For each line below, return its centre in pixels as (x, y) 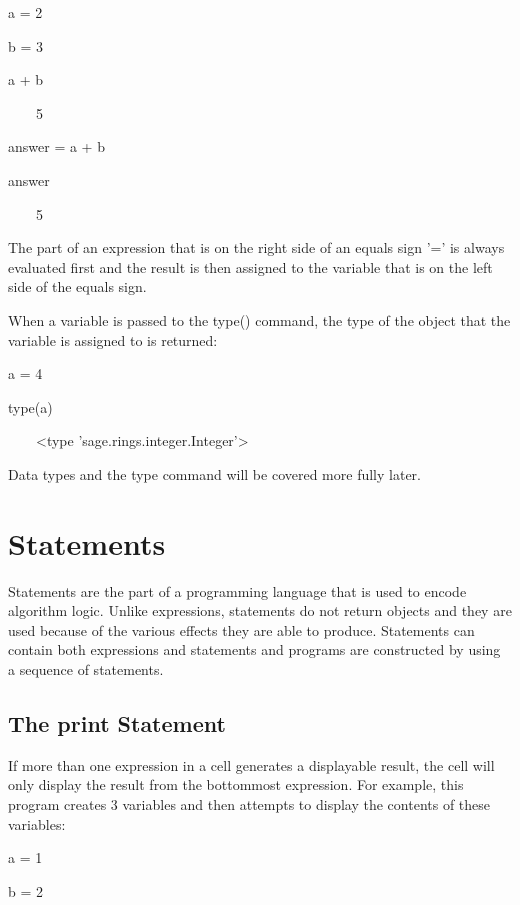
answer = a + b (56, 146)
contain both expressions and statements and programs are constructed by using (254, 649)
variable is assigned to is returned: (113, 339)
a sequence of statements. (86, 669)
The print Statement (117, 722)
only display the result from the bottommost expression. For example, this (236, 784)
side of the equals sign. (77, 286)
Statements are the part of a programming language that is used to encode (237, 590)
